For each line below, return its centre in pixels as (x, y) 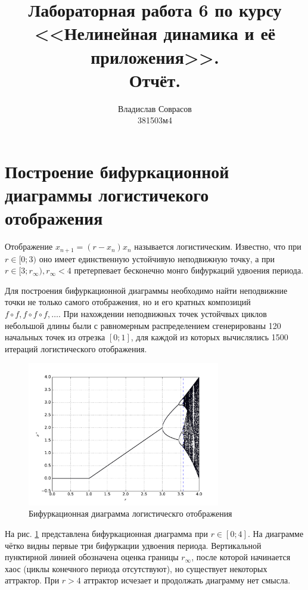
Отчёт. (155, 80)
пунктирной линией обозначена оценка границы (92, 557)
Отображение (29, 246)
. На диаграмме (276, 534)
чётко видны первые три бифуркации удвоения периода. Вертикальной (133, 545)
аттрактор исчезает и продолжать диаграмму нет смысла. (187, 580)
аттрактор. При (32, 580)
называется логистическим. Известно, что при (218, 246)
